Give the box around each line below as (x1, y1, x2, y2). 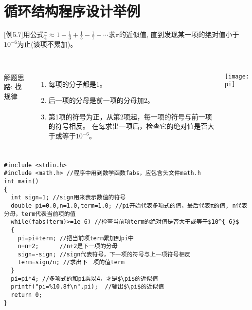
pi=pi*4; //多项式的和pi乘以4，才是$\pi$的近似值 (11, 275, 158, 282)
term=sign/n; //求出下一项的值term (18, 259, 125, 266)
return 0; (11, 291, 42, 299)
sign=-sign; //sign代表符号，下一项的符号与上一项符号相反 (18, 251, 191, 258)
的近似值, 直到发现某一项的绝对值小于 (119, 29, 239, 39)
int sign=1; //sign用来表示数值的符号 (11, 194, 126, 201)
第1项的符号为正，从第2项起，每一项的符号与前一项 (48, 111, 212, 121)
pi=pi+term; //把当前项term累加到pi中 (18, 234, 134, 242)
